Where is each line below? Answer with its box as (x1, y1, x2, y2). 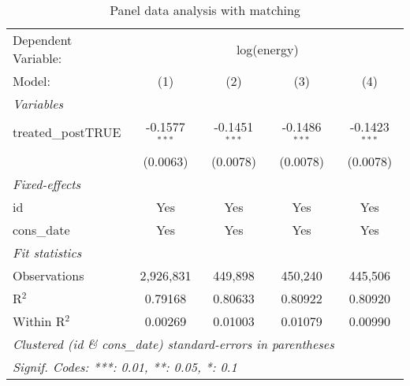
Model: (13, 72, 51, 90)
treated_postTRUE (13, 123, 121, 142)
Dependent (13, 31, 73, 49)
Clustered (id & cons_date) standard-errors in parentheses (13, 334, 334, 353)
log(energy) (236, 39, 299, 58)
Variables (13, 95, 64, 113)
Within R (13, 311, 65, 330)
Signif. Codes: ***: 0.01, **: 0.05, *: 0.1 (13, 357, 237, 376)
